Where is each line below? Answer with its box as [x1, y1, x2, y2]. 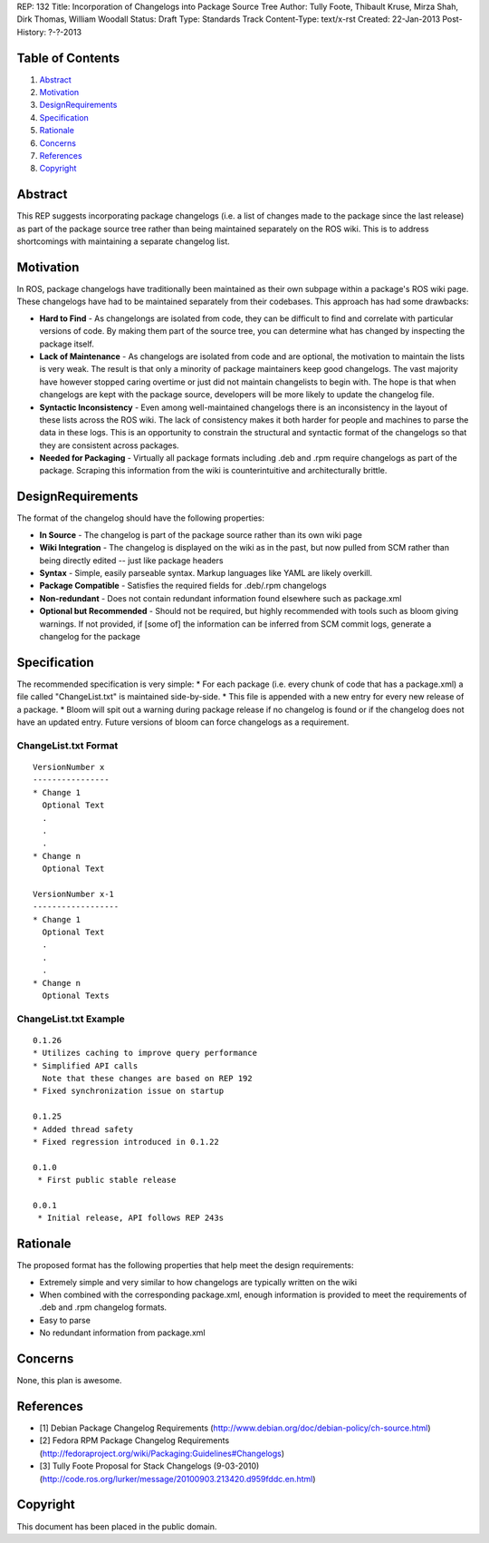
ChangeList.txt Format [16, 739, 119, 752]
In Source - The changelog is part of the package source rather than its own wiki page [39, 529, 362, 540]
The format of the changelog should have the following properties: [16, 513, 264, 523]
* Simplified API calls [33, 1060, 139, 1070]
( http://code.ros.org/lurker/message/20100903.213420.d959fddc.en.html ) [39, 1473, 316, 1484]
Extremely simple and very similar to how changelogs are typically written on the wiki [39, 1276, 358, 1287]
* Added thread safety [33, 1124, 134, 1134]
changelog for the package [39, 630, 140, 641]
